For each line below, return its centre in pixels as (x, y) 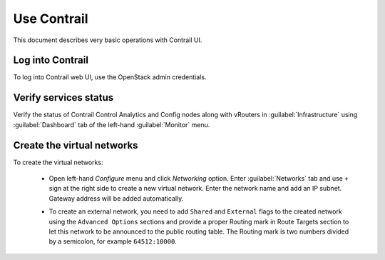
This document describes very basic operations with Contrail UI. (108, 40)
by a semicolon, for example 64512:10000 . (113, 241)
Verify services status (63, 97)
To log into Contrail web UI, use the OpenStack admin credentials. (110, 77)
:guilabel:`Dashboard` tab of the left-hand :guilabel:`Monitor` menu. (112, 124)
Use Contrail (51, 19)
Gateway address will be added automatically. (116, 198)
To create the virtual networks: (58, 162)
